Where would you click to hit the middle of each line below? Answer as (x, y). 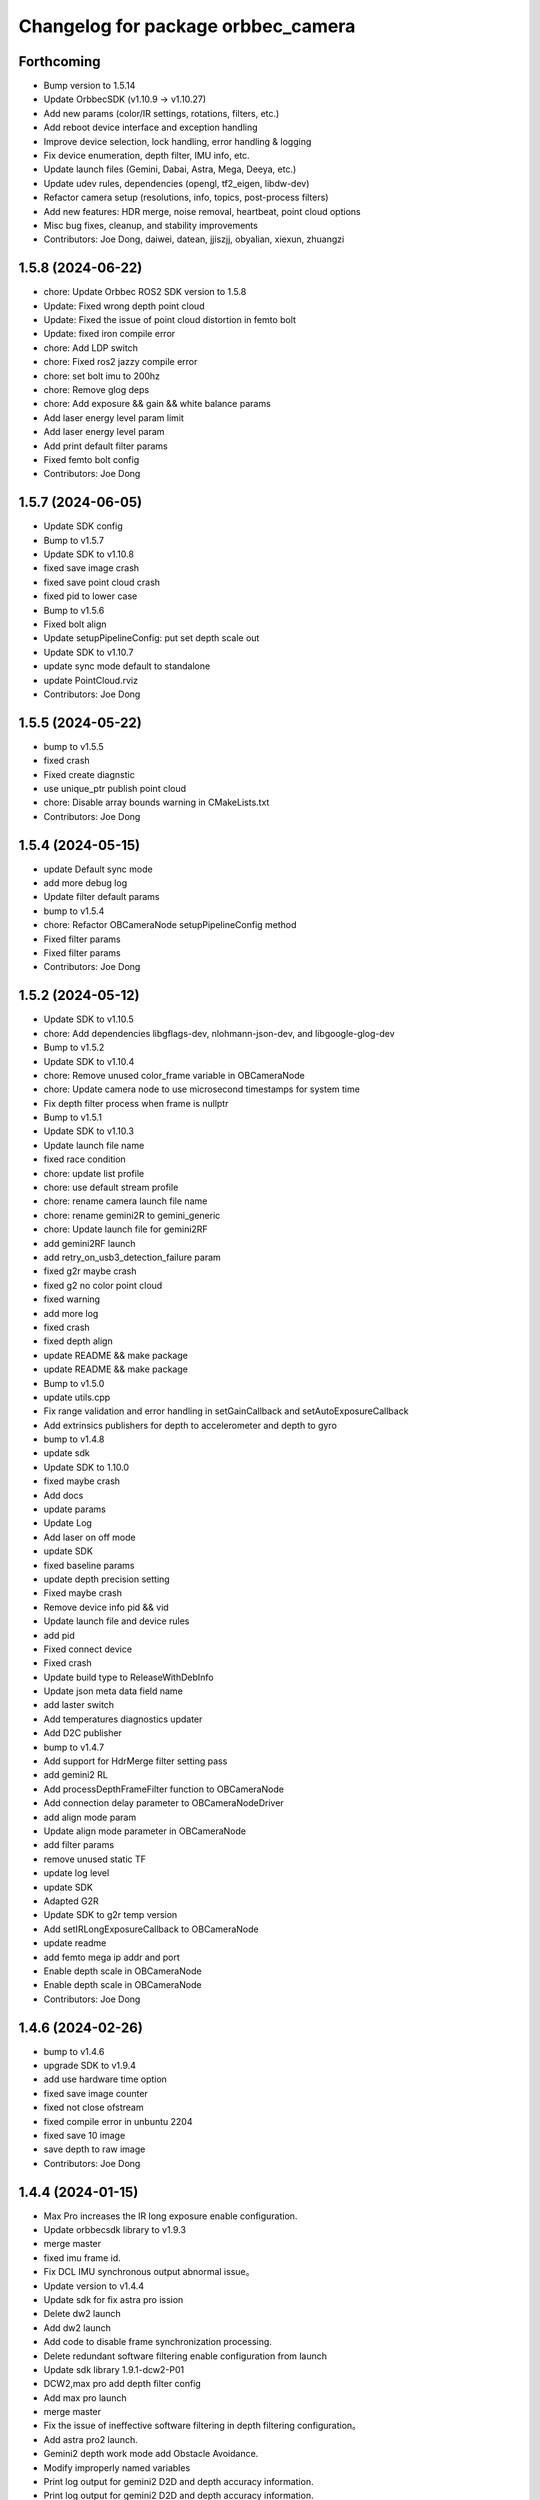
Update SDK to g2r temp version (110, 1915)
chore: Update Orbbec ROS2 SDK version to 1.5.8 (145, 292)
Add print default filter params (106, 446)
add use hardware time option (105, 2079)
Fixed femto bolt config (91, 459)
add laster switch (79, 1705)
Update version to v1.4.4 (94, 2286)
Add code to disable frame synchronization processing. (157, 2342)
